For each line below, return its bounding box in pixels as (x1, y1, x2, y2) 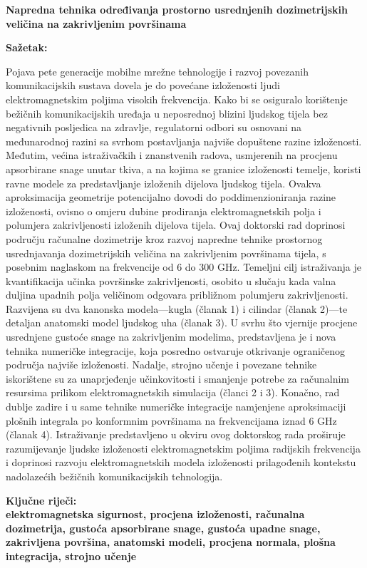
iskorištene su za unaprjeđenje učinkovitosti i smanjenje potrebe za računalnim (6, 371, 350, 386)
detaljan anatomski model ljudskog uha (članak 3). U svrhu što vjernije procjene (6, 315, 358, 330)
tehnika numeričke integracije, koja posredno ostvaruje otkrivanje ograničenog (6, 343, 346, 358)
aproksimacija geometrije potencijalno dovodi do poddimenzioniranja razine (6, 190, 336, 205)
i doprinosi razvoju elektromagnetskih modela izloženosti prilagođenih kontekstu (6, 455, 356, 470)
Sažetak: (6, 40, 48, 55)
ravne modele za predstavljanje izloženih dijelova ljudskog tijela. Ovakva (6, 175, 321, 190)
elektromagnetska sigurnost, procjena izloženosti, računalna (6, 507, 305, 522)
